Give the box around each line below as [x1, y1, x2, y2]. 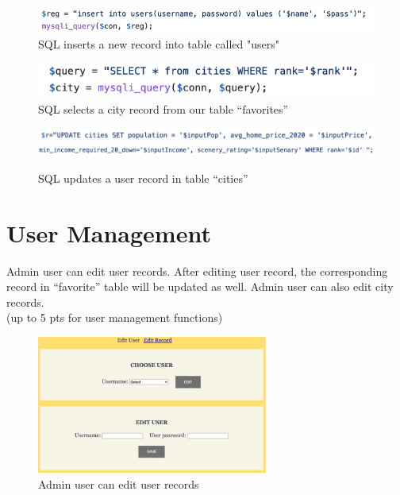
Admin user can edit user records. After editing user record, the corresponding [6, 262, 388, 279]
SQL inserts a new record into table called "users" [38, 36, 279, 52]
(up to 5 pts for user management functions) [6, 309, 223, 326]
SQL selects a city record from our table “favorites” [38, 100, 289, 117]
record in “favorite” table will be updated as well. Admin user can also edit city [6, 278, 394, 295]
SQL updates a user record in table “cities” [38, 169, 248, 186]
